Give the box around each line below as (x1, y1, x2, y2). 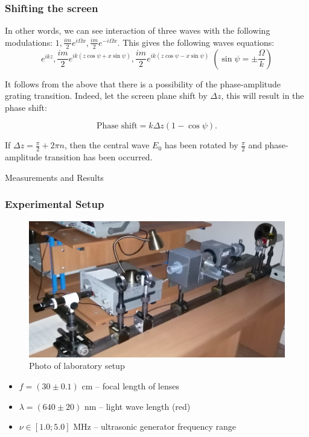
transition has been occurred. (45, 151, 153, 163)
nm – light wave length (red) (84, 400, 191, 412)
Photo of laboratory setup (29, 359, 125, 372)
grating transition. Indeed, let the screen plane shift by (5, 89, 208, 102)
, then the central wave (64, 139, 150, 151)
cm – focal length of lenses (81, 379, 180, 392)
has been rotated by (164, 139, 238, 151)
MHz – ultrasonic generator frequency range (73, 420, 236, 433)
